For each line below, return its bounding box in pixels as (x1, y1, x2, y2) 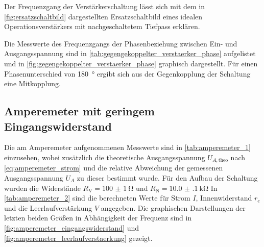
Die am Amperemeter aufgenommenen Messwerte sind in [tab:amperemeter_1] (4, 142, 251, 153)
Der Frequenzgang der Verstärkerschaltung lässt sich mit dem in (4, 1, 205, 11)
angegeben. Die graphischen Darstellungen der (101, 202, 246, 213)
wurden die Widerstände (4, 182, 81, 193)
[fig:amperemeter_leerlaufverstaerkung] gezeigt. (4, 232, 153, 243)
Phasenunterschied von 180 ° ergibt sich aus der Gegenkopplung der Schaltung (4, 68, 251, 79)
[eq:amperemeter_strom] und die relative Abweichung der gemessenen (4, 162, 223, 173)
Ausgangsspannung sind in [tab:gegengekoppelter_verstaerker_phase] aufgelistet (4, 48, 256, 59)
